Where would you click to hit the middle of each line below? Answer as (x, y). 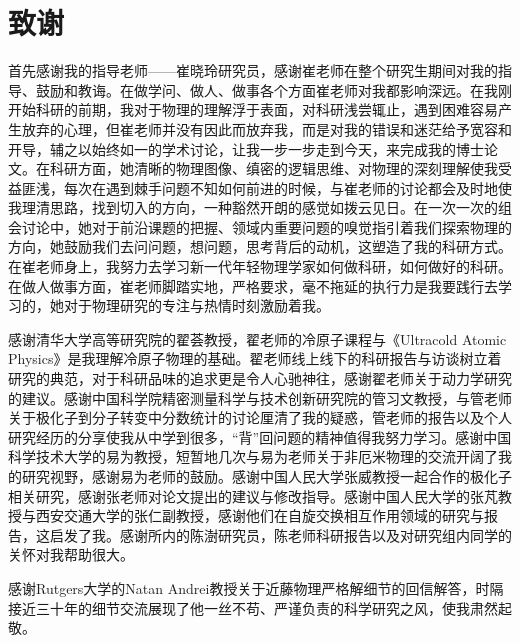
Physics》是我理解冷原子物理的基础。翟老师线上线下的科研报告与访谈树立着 (255, 358)
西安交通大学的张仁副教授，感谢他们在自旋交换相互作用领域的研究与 (259, 515)
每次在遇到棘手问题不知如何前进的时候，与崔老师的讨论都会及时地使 (287, 187)
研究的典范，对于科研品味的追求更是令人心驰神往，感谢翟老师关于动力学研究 (260, 378)
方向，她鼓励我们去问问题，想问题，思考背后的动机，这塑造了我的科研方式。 (260, 246)
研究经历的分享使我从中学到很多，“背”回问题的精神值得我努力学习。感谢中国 (260, 436)
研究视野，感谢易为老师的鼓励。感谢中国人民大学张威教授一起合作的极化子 (266, 476)
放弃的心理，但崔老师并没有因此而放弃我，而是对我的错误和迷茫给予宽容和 (266, 128)
